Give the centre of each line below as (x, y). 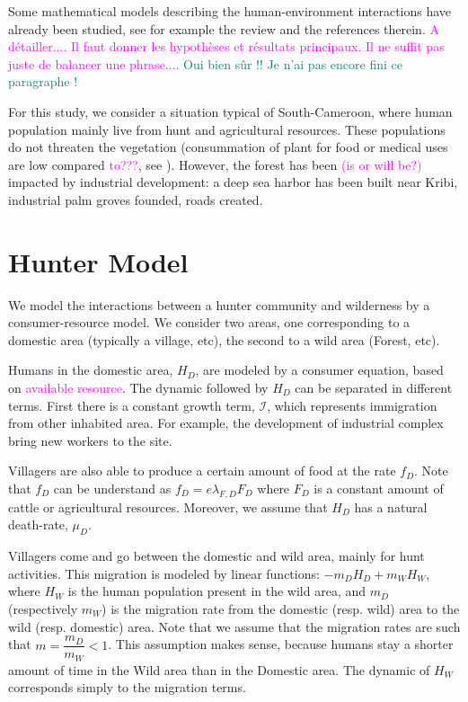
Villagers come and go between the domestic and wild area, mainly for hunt (216, 556)
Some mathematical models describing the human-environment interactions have (230, 11)
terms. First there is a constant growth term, (132, 405)
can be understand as (112, 488)
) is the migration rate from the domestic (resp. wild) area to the (281, 608)
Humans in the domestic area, (91, 370)
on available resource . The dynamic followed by (138, 388)
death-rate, (38, 524)
